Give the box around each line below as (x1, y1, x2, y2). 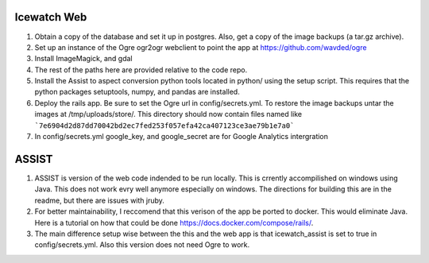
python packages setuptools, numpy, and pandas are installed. (34, 87, 240, 97)
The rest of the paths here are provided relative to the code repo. (34, 64, 248, 75)
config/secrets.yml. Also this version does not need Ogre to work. (34, 240, 250, 249)
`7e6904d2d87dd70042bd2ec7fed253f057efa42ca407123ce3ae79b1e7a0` (34, 121, 295, 130)
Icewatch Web (14, 10, 87, 24)
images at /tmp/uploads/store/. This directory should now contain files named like (34, 110, 302, 119)
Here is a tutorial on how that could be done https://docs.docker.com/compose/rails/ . (34, 218, 314, 227)
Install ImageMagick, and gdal (34, 54, 133, 64)
